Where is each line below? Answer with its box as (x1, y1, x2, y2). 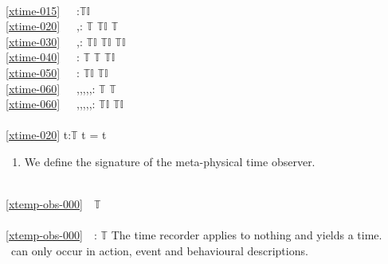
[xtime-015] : (6, 2, 80, 18)
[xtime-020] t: (6, 126, 72, 143)
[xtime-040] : (6, 49, 80, 65)
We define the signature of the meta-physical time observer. (24, 153, 315, 169)
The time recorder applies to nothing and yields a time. (111, 227, 382, 243)
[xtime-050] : (6, 64, 80, 80)
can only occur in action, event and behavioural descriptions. (10, 242, 308, 258)
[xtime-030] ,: (6, 33, 83, 49)
